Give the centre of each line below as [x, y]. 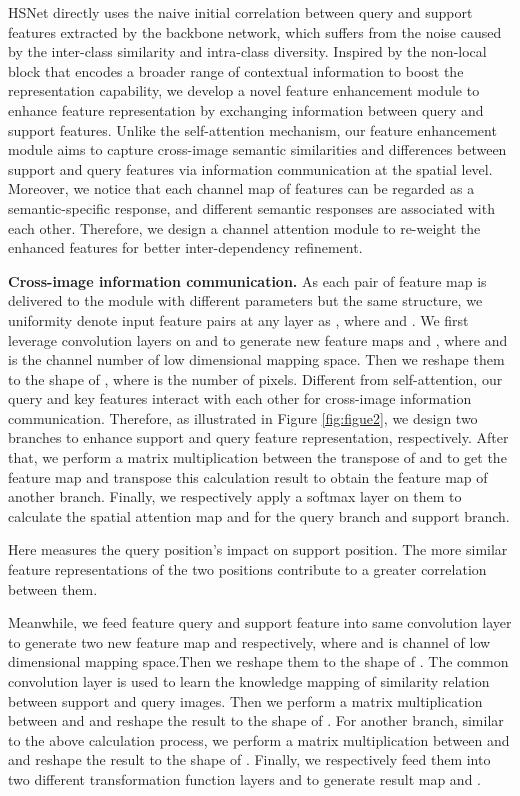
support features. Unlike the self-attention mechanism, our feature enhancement [252, 129]
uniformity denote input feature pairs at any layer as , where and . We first [238, 319]
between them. [53, 588]
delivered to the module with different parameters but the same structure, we [245, 300]
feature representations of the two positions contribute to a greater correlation [247, 569]
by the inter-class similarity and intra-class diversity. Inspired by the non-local [247, 51]
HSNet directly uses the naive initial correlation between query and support [240, 12]
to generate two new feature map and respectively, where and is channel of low [249, 641]
